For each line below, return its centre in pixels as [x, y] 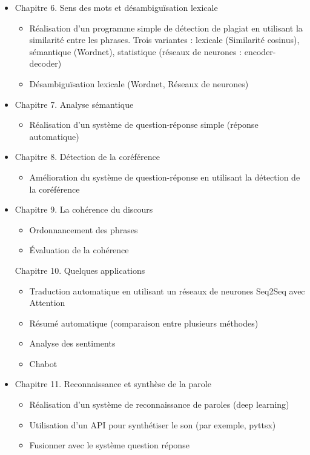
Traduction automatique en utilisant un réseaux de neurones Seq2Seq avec [167, 291]
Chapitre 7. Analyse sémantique [74, 104]
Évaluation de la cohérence [79, 250]
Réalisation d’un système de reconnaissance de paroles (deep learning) [159, 404]
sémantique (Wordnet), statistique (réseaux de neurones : [136, 51]
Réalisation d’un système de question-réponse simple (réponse [144, 125]
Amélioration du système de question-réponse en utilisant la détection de [165, 177]
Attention [47, 303]
